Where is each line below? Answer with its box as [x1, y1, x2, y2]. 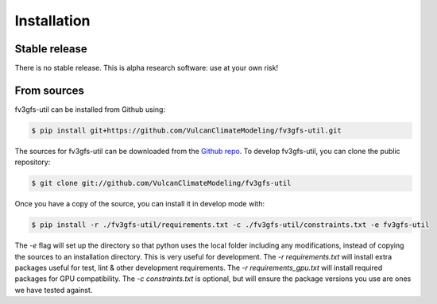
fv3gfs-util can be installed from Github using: [14, 104, 166, 114]
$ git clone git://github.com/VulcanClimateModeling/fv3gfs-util [31, 179, 292, 188]
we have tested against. [14, 285, 93, 294]
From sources [14, 83, 85, 97]
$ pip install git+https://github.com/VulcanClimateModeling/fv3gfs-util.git [31, 125, 342, 135]
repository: [14, 157, 51, 167]
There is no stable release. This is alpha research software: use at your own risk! [14, 63, 278, 73]
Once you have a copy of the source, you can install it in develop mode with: [14, 199, 265, 209]
